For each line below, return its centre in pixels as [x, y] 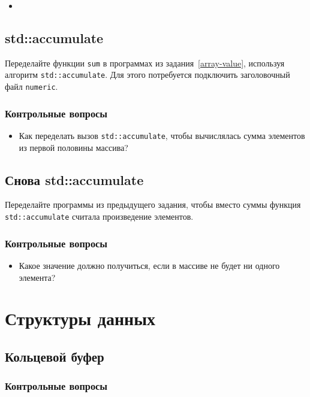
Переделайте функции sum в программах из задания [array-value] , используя [145, 63]
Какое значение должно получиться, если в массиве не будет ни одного [149, 265]
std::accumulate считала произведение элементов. [99, 216]
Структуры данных [80, 318]
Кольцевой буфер [55, 356]
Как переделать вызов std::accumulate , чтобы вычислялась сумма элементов [162, 135]
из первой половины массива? [73, 147]
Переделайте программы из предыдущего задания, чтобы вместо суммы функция [153, 204]
